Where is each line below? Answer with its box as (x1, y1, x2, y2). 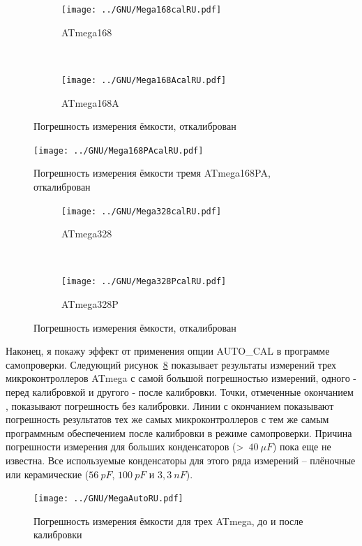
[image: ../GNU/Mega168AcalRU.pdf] (61, 75, 227, 85)
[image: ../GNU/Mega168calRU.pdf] (61, 5, 222, 15)
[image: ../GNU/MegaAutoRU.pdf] (33, 494, 183, 504)
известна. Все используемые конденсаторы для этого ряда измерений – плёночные (6, 452, 356, 467)
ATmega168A (61, 95, 119, 110)
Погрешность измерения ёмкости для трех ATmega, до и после (33, 513, 303, 528)
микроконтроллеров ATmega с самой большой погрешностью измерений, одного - (6, 371, 356, 385)
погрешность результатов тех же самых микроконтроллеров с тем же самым (6, 412, 329, 427)
